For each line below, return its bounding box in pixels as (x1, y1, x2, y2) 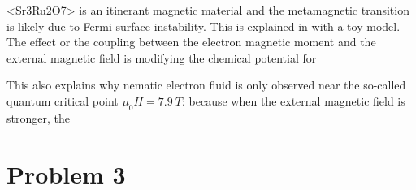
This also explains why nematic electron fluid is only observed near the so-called (6, 76, 406, 93)
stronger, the (6, 109, 70, 126)
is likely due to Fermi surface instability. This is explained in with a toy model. (6, 17, 401, 34)
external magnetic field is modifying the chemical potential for (6, 49, 317, 66)
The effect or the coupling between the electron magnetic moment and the (6, 33, 376, 50)
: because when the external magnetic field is (182, 92, 405, 109)
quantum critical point (6, 92, 119, 109)
